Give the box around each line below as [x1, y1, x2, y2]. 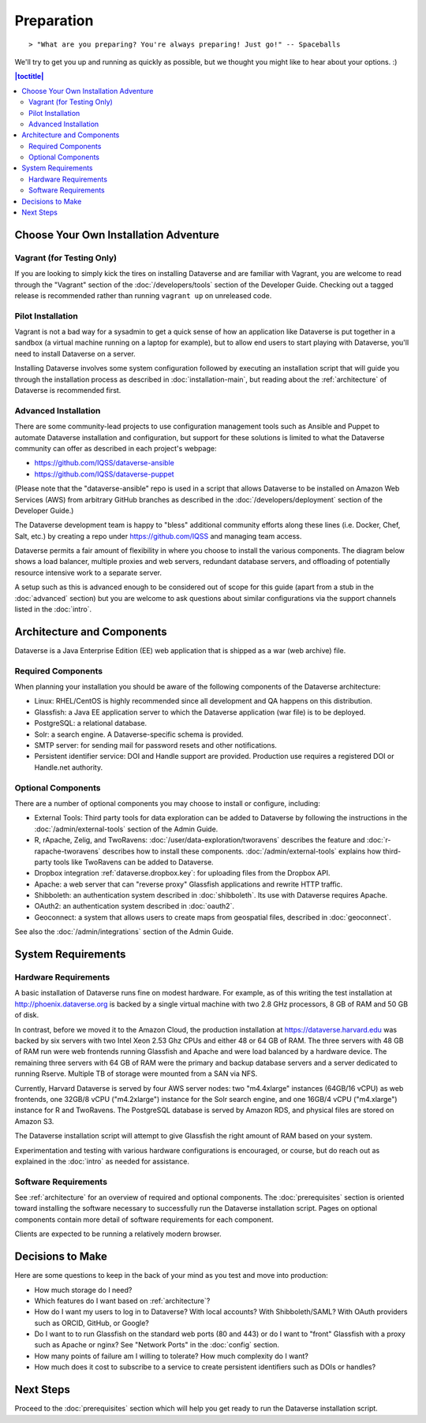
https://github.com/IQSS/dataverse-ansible [34, 458, 175, 468]
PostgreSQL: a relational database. [34, 719, 148, 728]
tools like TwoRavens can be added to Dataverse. [53, 857, 214, 867]
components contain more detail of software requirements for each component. [14, 1215, 274, 1224]
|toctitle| [14, 72, 44, 81]
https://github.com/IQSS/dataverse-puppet [34, 469, 174, 479]
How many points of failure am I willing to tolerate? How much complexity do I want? [34, 1351, 309, 1361]
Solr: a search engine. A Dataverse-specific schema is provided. [34, 730, 244, 739]
